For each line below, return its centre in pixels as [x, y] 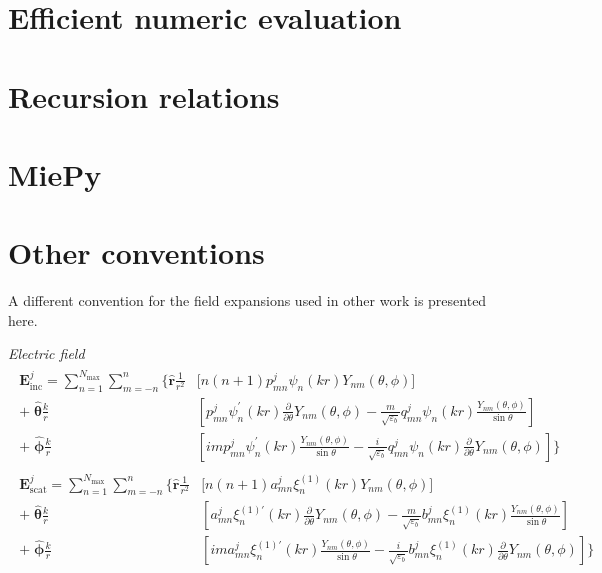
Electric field [46, 353]
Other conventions [136, 252]
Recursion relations [144, 95]
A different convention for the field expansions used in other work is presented [247, 300]
